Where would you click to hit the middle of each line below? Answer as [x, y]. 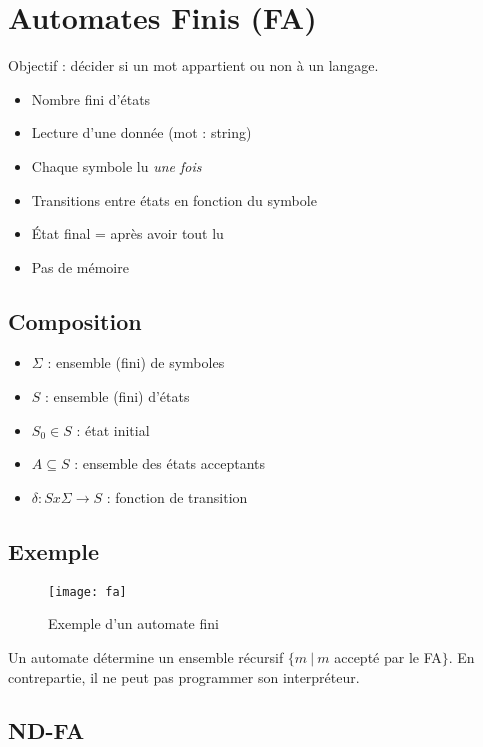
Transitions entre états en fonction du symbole [174, 199]
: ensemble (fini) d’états [117, 396]
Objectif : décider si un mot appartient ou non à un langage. [193, 65]
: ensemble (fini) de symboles [136, 362]
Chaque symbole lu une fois [116, 165]
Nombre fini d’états [91, 98]
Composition [75, 320]
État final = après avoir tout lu [127, 233]
